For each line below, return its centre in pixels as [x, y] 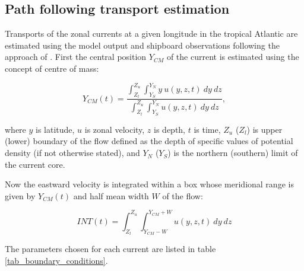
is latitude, [55, 129]
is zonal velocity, [115, 129]
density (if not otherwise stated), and [72, 153]
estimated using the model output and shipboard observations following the [142, 45]
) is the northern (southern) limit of [233, 153]
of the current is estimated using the [233, 57]
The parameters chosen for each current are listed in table [110, 249]
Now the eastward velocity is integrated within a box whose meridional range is [149, 184]
